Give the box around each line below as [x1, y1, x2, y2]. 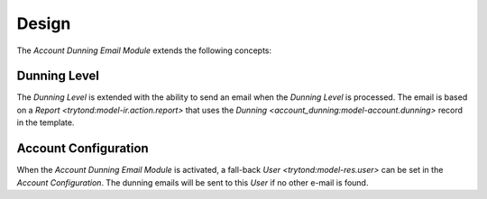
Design [16, 14, 71, 33]
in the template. [16, 117, 75, 128]
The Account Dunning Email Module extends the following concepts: [16, 45, 272, 56]
